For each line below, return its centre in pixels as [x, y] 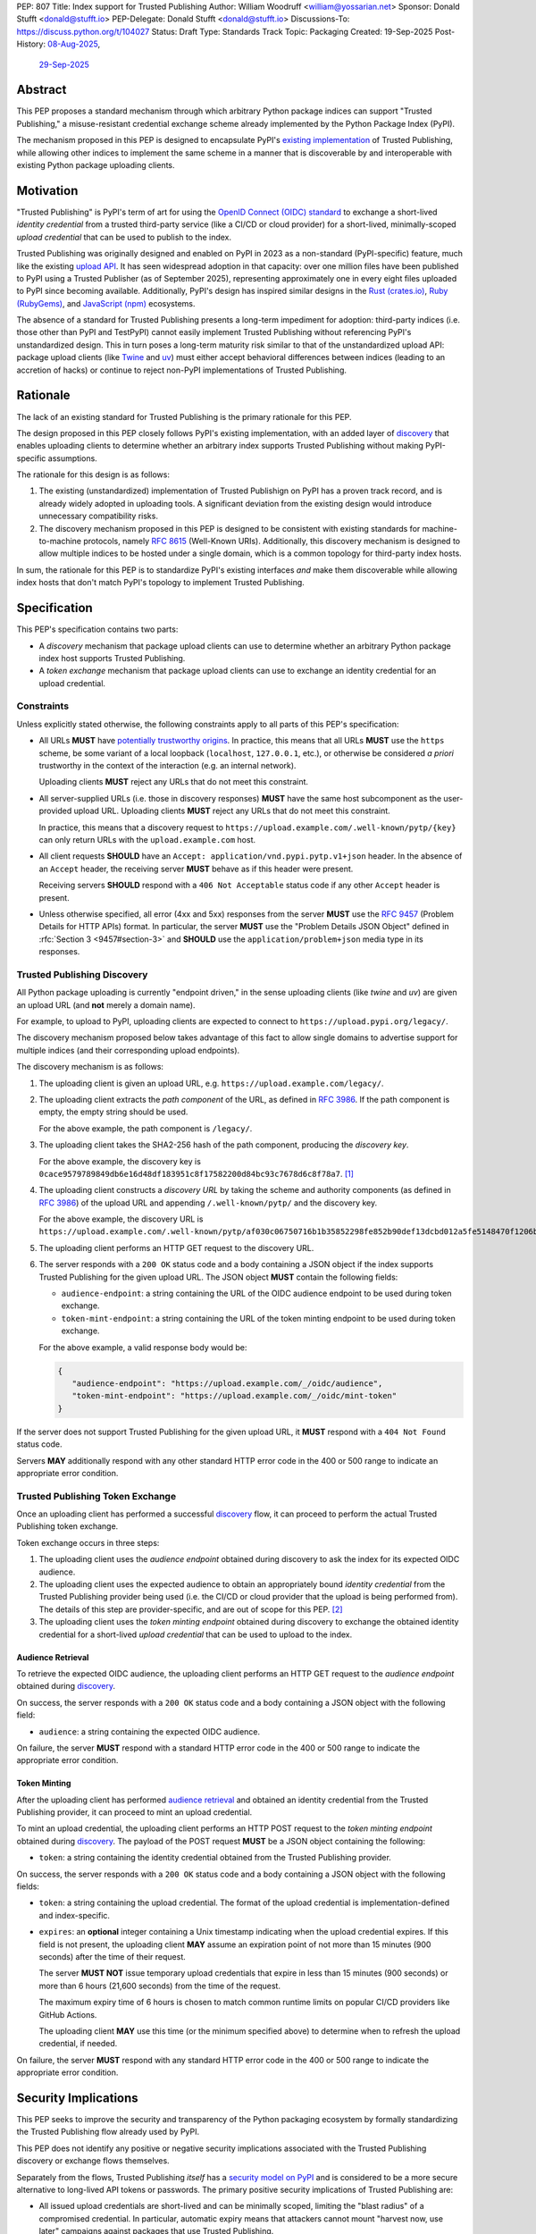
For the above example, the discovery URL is [121, 1219]
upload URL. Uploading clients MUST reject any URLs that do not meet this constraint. [232, 811]
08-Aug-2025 [73, 44]
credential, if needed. [78, 2044]
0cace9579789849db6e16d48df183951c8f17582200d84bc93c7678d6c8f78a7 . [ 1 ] [197, 1173]
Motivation [47, 191]
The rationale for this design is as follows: [93, 475]
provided [55, 811]
